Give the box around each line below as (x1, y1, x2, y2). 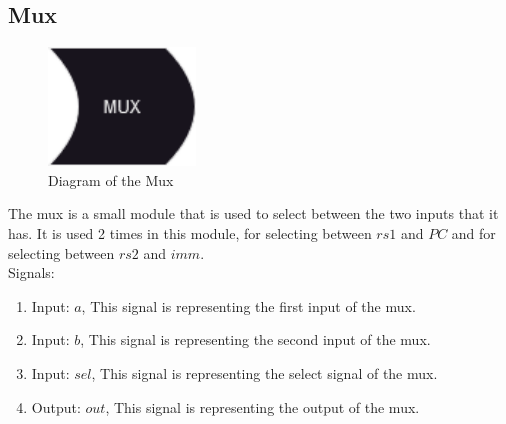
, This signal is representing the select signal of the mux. (91, 362, 438, 383)
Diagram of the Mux (48, 169, 174, 190)
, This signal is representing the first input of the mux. (81, 295, 416, 316)
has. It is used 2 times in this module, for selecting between (8, 222, 372, 243)
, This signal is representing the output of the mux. (105, 396, 420, 417)
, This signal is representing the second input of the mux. (80, 329, 431, 350)
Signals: (8, 262, 55, 283)
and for (451, 222, 496, 243)
